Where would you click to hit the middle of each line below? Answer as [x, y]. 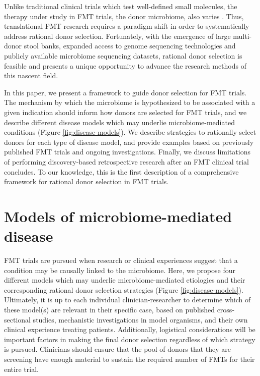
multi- [242, 36]
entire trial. [21, 369]
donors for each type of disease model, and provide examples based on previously [129, 142]
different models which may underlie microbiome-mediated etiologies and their [125, 280]
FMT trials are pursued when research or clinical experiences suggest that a [121, 260]
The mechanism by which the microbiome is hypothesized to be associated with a [130, 102]
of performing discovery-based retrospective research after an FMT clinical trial [126, 161]
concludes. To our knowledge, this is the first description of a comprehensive [121, 171]
